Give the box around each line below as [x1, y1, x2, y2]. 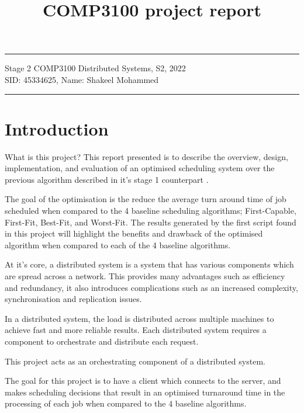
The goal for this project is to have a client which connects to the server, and [5, 374, 281, 387]
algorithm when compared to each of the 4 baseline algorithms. [5, 238, 231, 251]
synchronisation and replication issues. [5, 293, 142, 305]
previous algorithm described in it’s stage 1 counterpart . [5, 173, 209, 185]
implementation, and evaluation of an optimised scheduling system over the [5, 162, 275, 174]
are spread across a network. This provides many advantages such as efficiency [5, 270, 285, 282]
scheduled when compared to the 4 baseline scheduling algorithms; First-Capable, [5, 204, 296, 217]
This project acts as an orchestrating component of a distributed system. [5, 355, 265, 367]
